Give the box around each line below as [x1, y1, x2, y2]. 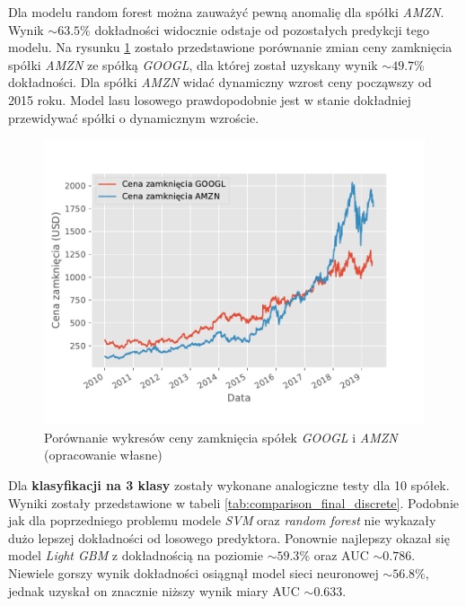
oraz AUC [313, 546, 369, 565]
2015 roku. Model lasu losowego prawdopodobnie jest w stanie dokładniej [8, 90, 411, 109]
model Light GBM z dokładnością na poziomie [8, 546, 263, 565]
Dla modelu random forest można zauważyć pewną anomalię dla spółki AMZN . [8, 3, 444, 21]
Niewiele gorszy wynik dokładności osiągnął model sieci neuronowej [8, 563, 379, 582]
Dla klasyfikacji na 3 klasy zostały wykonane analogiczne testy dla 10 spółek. [8, 475, 450, 494]
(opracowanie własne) [44, 445, 163, 464]
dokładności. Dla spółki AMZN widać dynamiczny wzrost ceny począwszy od [8, 73, 432, 92]
